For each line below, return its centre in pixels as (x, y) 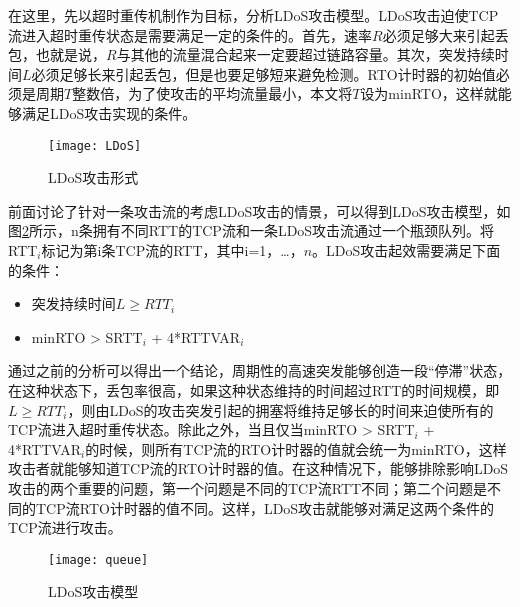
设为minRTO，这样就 (429, 93)
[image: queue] (98, 559)
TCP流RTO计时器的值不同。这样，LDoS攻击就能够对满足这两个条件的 (265, 507)
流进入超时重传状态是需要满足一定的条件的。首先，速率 (190, 34)
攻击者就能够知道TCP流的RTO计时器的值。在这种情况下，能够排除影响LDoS (258, 468)
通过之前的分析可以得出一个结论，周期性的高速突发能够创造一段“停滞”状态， (260, 370)
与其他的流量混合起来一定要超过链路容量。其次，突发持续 (305, 54)
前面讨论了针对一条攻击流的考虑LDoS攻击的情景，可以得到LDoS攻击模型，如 (259, 210)
